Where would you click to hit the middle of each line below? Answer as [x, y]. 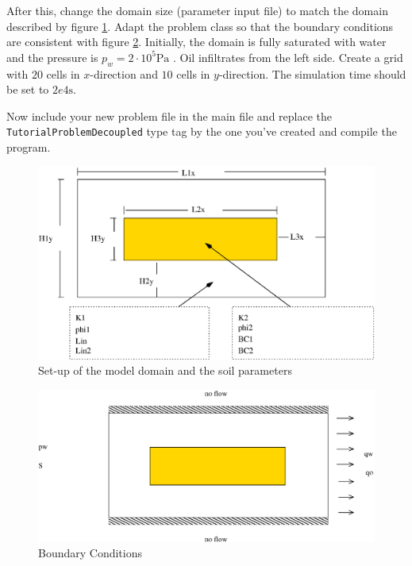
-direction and [124, 73]
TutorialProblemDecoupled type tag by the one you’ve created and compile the [202, 131]
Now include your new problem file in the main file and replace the [169, 116]
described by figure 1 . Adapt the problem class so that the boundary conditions [200, 26]
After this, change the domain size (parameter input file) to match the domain [197, 10]
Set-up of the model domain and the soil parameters [165, 370]
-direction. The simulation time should [312, 73]
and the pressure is [52, 57]
